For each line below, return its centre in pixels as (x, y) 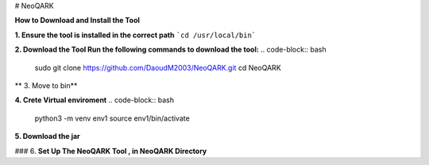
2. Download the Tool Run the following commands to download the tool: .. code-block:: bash (170, 50)
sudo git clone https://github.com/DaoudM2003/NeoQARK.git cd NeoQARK (158, 67)
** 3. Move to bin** (46, 85)
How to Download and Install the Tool (77, 21)
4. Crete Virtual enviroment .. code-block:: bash (95, 100)
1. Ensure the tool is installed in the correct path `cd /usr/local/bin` (135, 35)
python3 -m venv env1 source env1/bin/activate (112, 118)
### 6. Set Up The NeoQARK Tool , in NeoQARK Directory (111, 151)
